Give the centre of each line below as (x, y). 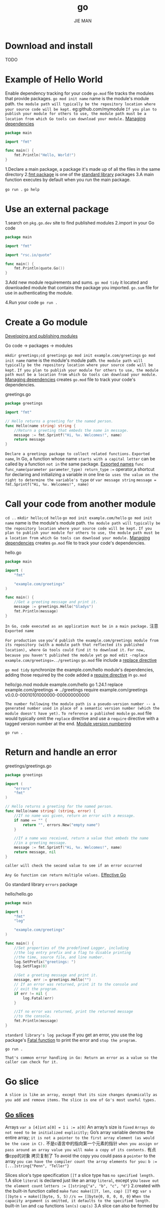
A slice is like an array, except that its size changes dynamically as (81, 1095)
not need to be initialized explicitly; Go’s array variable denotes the (79, 1132)
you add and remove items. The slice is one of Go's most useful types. (81, 1100)
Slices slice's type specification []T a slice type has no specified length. (80, 1175)
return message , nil (35, 852)
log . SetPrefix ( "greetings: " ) (45, 962)
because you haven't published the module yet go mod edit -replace (76, 655)
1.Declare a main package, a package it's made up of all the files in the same (83, 169)
